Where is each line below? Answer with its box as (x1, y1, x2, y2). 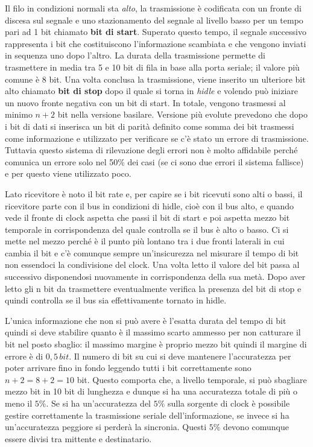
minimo (5, 108, 33, 121)
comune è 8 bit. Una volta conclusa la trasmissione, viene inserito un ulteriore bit (5, 72, 306, 85)
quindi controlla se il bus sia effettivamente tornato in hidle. (5, 294, 227, 306)
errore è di (5, 349, 43, 362)
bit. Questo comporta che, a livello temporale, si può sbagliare (77, 373, 307, 385)
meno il (5, 397, 33, 409)
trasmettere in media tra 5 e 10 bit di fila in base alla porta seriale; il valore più (5, 60, 300, 73)
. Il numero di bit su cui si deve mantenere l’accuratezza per (69, 349, 291, 362)
